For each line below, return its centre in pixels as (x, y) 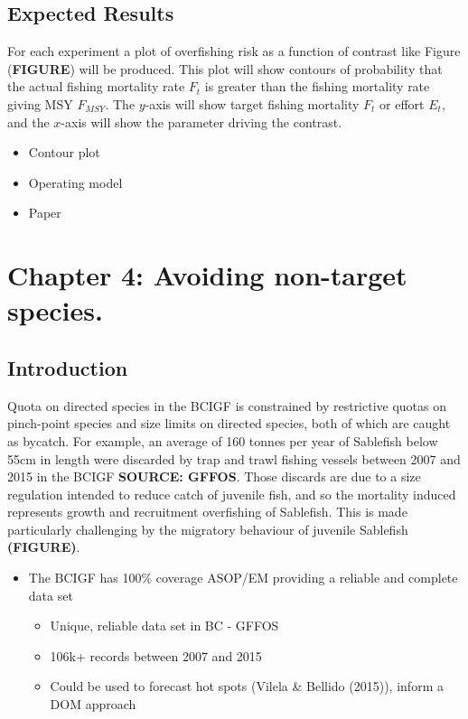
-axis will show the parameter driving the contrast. (201, 121)
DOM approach (93, 704)
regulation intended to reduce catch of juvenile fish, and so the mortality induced (232, 494)
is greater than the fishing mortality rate (317, 86)
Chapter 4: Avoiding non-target (207, 275)
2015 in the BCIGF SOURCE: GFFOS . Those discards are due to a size (214, 476)
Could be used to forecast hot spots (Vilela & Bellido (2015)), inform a (247, 686)
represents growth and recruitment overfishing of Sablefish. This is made (207, 512)
